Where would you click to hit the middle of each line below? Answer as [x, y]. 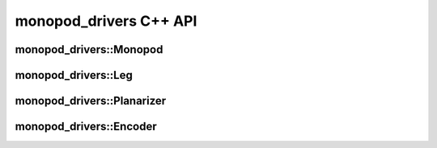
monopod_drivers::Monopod [89, 49]
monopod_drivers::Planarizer [91, 101]
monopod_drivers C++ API [106, 21]
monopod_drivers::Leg [74, 75]
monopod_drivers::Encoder [86, 127]
